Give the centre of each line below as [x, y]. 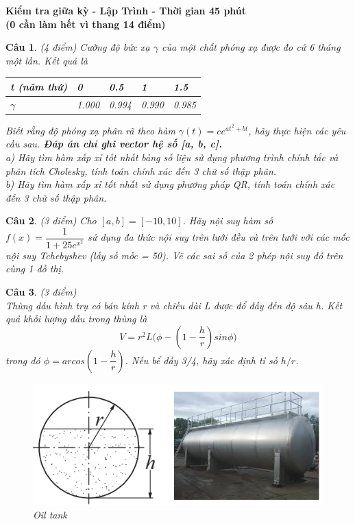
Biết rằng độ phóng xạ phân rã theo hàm [90, 130]
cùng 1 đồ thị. [35, 269]
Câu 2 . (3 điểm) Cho [51, 221]
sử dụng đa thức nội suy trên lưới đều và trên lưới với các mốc [219, 237]
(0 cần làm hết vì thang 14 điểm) [86, 24]
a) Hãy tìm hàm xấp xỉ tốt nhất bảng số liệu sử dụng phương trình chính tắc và [172, 157]
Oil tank [50, 515]
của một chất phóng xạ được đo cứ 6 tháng [251, 47]
